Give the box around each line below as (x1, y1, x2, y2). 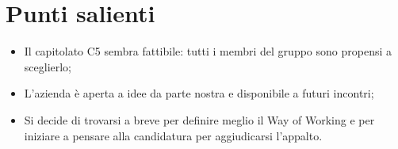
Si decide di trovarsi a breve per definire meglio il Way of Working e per (24, 111, 375, 128)
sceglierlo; (24, 58, 72, 74)
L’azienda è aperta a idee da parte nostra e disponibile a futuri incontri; (24, 85, 374, 101)
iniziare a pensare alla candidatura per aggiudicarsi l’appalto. (24, 127, 323, 143)
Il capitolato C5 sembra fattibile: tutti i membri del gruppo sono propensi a (24, 43, 392, 59)
